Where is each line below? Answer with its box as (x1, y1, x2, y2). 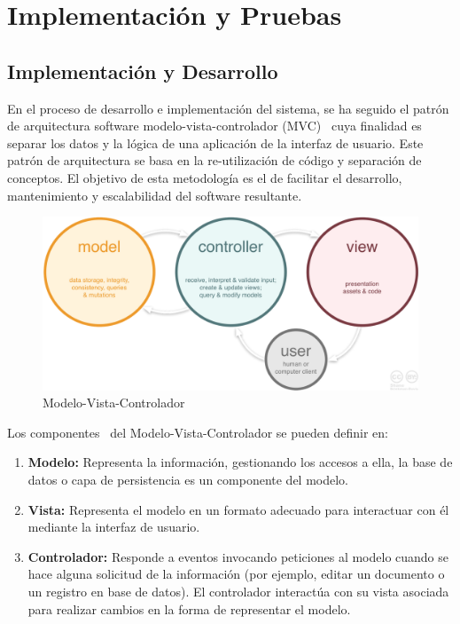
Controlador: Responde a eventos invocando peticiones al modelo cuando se (27, 547, 449, 565)
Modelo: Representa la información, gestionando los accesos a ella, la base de (27, 453, 453, 471)
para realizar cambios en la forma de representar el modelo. (27, 599, 351, 618)
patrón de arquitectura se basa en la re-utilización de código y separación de (7, 151, 422, 170)
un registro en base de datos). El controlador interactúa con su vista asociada (27, 581, 449, 600)
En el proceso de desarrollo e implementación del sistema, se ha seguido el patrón (7, 99, 449, 117)
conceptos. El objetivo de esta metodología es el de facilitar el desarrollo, (7, 168, 402, 186)
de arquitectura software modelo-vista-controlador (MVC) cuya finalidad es (7, 116, 422, 135)
